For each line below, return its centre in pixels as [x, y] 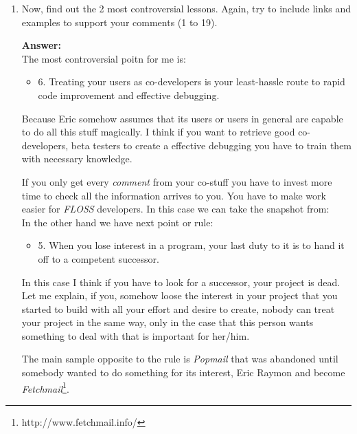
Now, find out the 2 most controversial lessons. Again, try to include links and [186, 8]
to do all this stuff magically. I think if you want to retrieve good [158, 132]
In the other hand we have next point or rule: [117, 222]
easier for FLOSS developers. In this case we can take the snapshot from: [175, 209]
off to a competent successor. [99, 258]
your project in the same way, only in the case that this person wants [168, 322]
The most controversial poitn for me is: [104, 58]
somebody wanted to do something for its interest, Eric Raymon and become [183, 372]
